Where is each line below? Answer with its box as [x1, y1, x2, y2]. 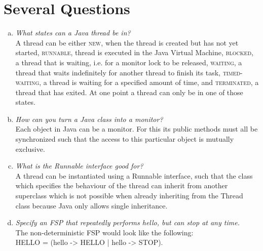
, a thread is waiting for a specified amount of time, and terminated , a [39, 77, 259, 88]
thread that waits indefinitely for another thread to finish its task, [15, 67, 220, 77]
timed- [222, 67, 243, 77]
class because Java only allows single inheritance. [15, 200, 168, 211]
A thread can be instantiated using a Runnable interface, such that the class [15, 170, 253, 181]
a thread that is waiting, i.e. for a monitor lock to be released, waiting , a [15, 57, 242, 67]
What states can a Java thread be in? [15, 27, 131, 38]
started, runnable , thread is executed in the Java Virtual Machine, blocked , [15, 47, 253, 58]
